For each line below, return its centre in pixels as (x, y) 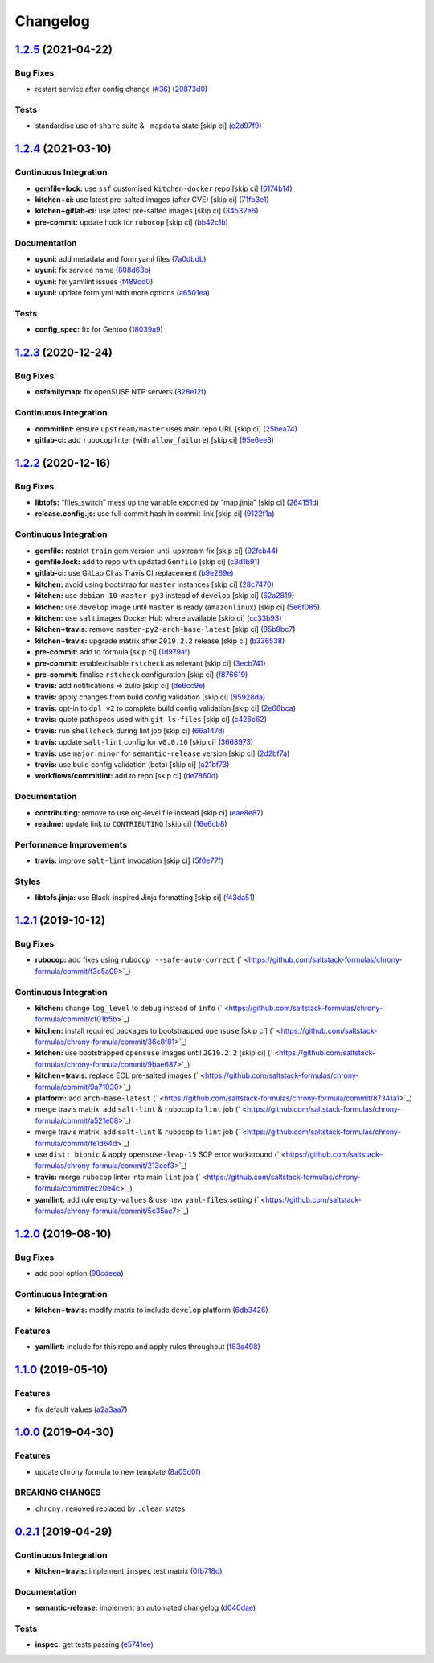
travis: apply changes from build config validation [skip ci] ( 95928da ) (150, 697)
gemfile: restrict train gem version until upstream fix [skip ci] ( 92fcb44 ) (157, 551)
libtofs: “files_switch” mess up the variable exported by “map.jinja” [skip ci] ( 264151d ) (177, 502)
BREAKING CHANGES (58, 1492)
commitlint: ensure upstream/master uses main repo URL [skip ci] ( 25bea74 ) (166, 429)
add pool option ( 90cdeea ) (79, 1273)
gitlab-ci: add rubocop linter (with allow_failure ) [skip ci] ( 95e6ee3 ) (155, 439)
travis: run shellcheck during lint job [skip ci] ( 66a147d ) (130, 730)
